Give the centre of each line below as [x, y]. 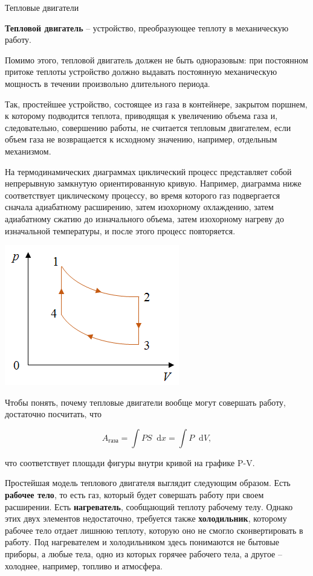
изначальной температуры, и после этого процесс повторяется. [120, 230]
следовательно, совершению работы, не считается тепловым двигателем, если [148, 127]
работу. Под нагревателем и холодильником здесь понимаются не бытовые [142, 542]
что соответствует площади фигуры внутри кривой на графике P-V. [130, 462]
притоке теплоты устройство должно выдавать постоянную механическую [141, 72]
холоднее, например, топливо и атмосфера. [84, 565]
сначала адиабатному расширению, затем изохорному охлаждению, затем [139, 207]
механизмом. [28, 151]
